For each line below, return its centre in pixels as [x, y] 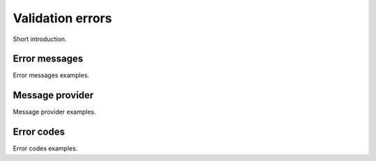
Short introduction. [40, 39]
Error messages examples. [51, 75]
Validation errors [62, 18]
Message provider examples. [55, 112]
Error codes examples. [45, 148]
